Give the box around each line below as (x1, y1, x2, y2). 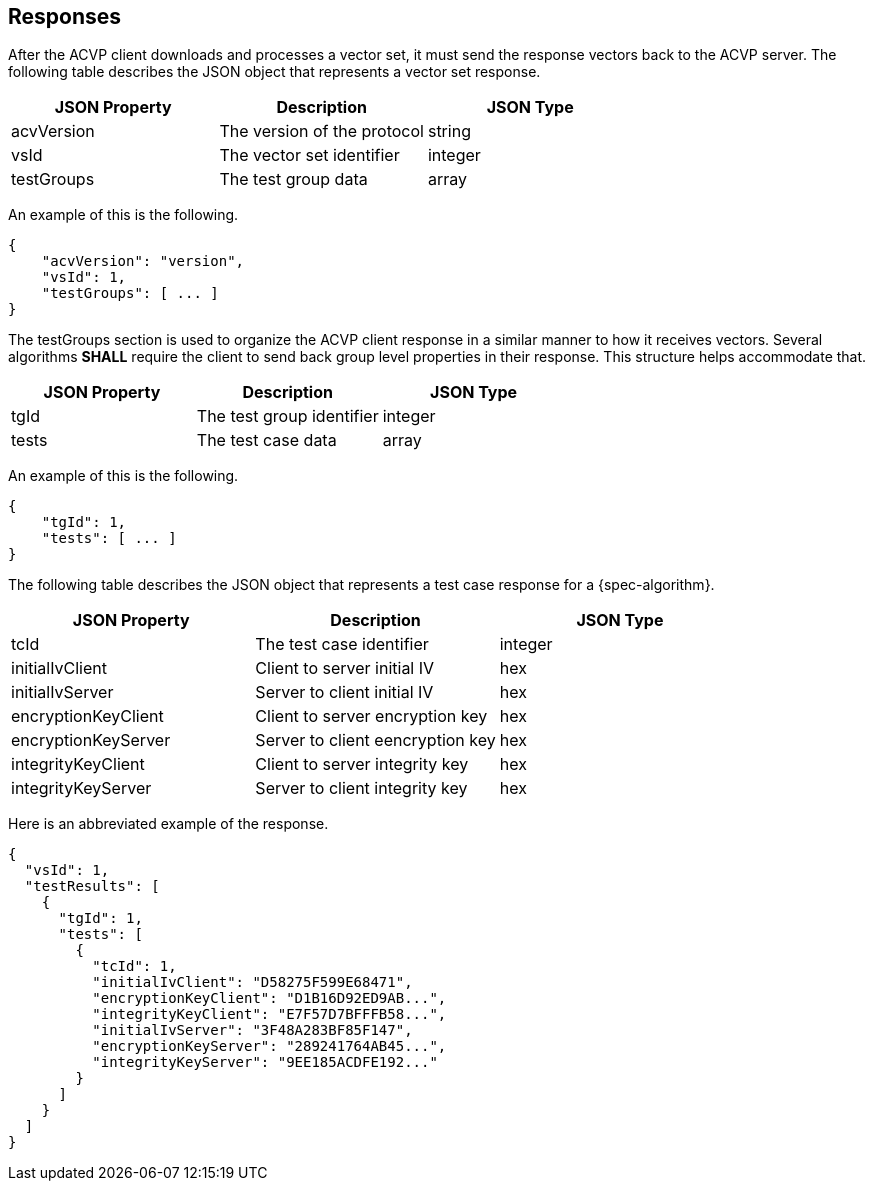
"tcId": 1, (92, 958, 177, 975)
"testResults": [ (24, 878, 160, 895)
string (427, 121, 471, 142)
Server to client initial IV (255, 682, 434, 703)
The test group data (219, 169, 368, 190)
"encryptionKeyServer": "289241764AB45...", (92, 1038, 447, 1055)
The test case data (196, 430, 337, 451)
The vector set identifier (219, 145, 400, 166)
